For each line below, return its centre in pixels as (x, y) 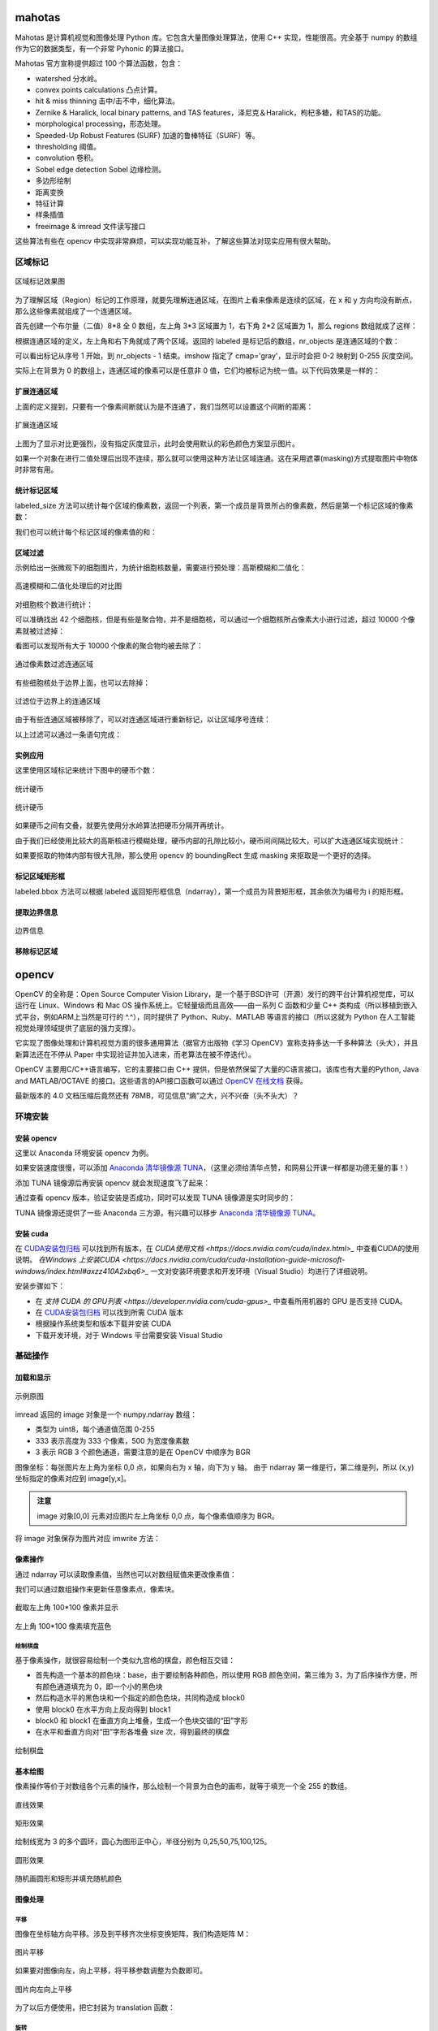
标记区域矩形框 (40, 877)
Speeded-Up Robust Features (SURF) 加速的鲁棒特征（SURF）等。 (147, 135)
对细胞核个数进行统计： (54, 604)
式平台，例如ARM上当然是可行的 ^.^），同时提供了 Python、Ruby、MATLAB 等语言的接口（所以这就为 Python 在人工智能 (215, 1016)
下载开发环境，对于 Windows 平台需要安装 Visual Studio (129, 1335)
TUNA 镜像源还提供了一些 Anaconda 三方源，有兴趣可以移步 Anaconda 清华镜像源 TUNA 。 (167, 1213)
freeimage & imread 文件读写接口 (90, 226)
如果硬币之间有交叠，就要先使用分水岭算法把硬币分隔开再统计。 (122, 825)
